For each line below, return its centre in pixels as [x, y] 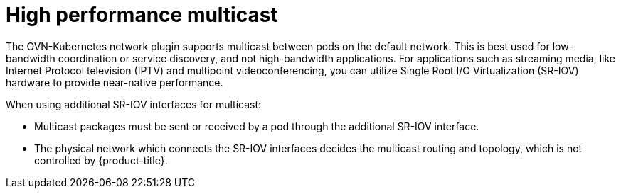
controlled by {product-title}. [101, 160]
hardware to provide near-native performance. [115, 82]
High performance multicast [142, 15]
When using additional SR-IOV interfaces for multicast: [134, 104]
